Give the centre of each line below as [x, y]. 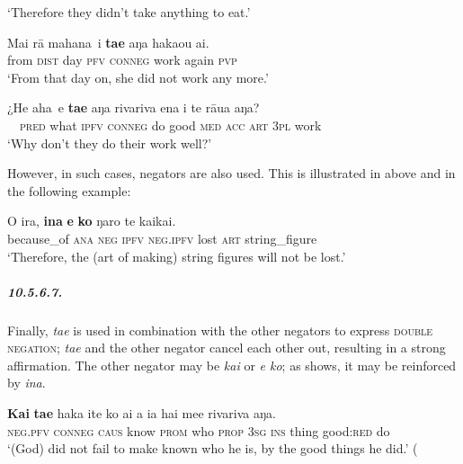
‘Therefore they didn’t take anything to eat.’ [129, 12]
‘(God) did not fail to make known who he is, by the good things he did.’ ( [213, 448]
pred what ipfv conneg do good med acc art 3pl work [171, 125]
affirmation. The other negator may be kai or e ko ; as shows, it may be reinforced [232, 365]
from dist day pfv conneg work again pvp [122, 60]
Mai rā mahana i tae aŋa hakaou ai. [108, 42]
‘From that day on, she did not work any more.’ [138, 77]
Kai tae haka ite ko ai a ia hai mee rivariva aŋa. [142, 413]
